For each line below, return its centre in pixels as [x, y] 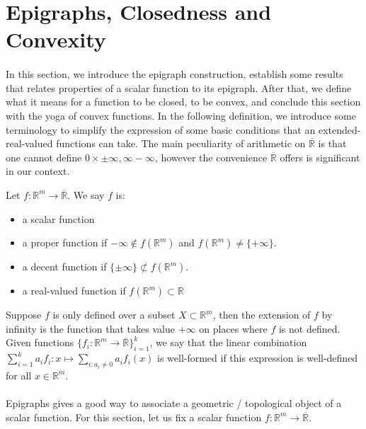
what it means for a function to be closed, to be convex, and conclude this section [183, 102]
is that [332, 143]
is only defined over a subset [114, 315]
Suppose [24, 315]
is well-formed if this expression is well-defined [257, 358]
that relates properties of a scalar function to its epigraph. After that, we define [179, 87]
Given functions [40, 342]
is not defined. [309, 328]
